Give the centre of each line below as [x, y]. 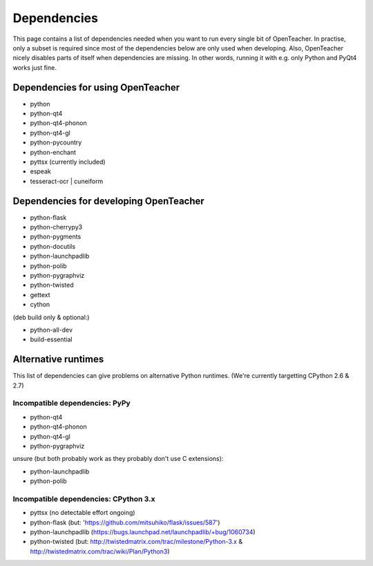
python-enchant [53, 152]
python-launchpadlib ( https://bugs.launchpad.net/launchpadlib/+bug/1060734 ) [143, 532]
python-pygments [56, 237]
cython [40, 305]
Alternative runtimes [58, 359]
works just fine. [35, 67]
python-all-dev [51, 330]
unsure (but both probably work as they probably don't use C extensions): [118, 459]
